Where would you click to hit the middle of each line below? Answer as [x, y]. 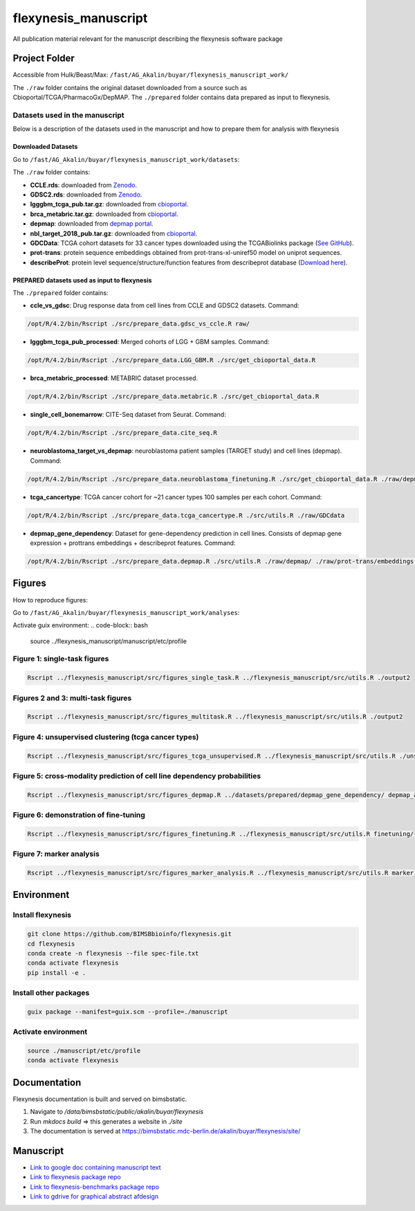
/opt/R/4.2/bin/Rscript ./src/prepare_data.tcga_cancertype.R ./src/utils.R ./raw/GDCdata [186, 515]
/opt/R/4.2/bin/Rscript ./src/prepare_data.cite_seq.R [122, 433]
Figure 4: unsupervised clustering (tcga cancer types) [106, 737]
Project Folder [44, 59]
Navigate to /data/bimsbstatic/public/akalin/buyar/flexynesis [117, 1112]
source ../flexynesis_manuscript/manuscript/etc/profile [108, 641]
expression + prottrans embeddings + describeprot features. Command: [133, 543]
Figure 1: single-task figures [61, 659]
